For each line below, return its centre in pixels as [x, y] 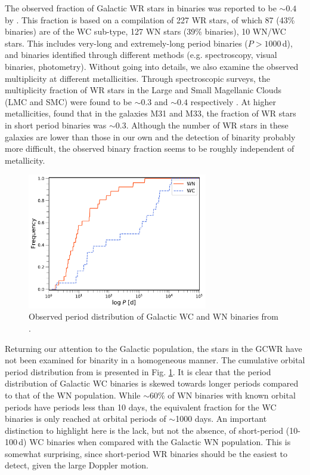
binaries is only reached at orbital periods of [86, 419]
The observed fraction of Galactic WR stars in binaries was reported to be [141, 8]
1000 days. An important [221, 419]
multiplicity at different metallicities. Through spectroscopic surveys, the [138, 78]
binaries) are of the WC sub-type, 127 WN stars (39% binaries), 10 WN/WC [145, 31]
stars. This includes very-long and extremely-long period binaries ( [126, 43]
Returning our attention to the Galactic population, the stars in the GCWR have [154, 348]
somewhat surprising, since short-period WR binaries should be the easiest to [146, 453]
